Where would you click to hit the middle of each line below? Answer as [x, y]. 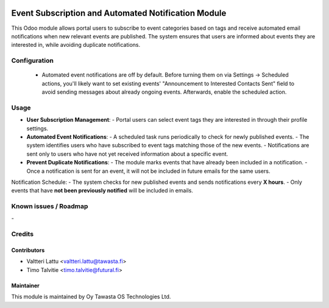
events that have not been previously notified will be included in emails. [102, 191]
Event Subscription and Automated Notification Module [119, 13]
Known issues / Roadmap [50, 206]
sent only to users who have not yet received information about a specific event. [127, 154]
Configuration [33, 61]
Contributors [28, 250]
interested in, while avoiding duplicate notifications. [76, 45]
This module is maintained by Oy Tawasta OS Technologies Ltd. [91, 297]
